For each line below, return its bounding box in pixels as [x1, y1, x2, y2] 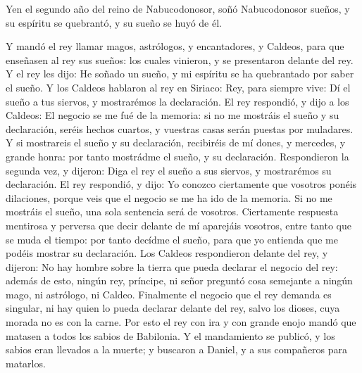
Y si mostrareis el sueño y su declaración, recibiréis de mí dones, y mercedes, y [6, 135, 346, 150]
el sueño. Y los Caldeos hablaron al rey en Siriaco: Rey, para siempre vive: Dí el [6, 80, 351, 94]
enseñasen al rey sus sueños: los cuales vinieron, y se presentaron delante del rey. [6, 52, 354, 67]
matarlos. [6, 355, 46, 370]
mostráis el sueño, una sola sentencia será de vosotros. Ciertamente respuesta [6, 204, 339, 219]
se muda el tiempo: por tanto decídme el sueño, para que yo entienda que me [6, 232, 338, 246]
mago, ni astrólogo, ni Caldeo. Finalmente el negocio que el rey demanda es [6, 286, 332, 301]
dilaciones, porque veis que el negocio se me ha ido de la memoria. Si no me [6, 190, 332, 205]
